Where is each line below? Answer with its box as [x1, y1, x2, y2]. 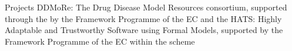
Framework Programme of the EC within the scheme [5, 35, 195, 47]
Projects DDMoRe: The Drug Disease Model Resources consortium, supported [5, 1, 287, 13]
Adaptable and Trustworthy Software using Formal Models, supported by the [5, 24, 283, 36]
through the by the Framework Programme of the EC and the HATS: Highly [5, 12, 282, 24]
